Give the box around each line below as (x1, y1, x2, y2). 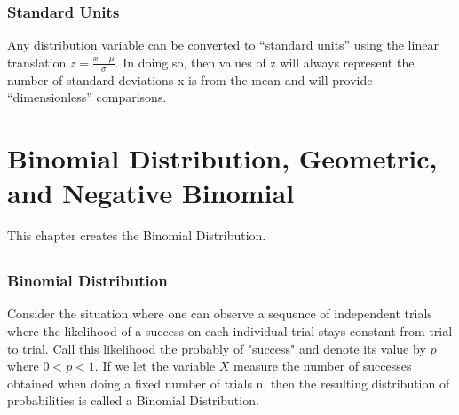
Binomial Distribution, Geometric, (7, 140, 438, 176)
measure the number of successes (233, 356, 412, 375)
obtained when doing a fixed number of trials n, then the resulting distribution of (7, 373, 450, 392)
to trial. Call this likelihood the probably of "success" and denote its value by (7, 339, 426, 357)
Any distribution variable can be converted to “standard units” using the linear (7, 35, 439, 54)
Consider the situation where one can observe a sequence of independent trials (7, 304, 432, 323)
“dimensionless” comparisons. (7, 88, 167, 106)
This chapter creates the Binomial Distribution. (7, 226, 266, 245)
